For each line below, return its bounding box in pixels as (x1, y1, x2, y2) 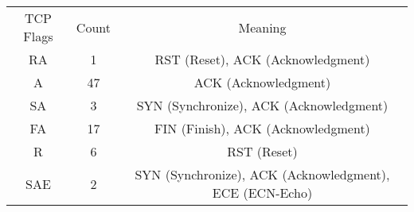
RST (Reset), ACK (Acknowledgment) (154, 50, 370, 68)
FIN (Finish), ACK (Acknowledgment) (154, 119, 370, 137)
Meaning (238, 17, 287, 37)
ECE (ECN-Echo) (212, 183, 313, 202)
